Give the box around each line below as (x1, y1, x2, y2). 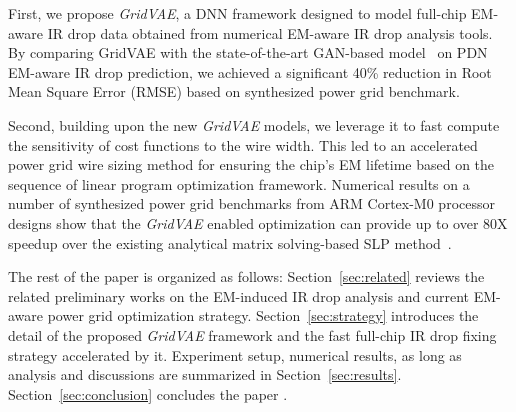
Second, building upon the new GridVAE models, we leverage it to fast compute (8, 114, 500, 135)
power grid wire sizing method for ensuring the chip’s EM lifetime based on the (8, 154, 495, 175)
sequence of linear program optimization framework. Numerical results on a (8, 173, 470, 194)
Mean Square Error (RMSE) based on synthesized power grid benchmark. (8, 81, 460, 102)
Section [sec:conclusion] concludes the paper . (8, 383, 288, 404)
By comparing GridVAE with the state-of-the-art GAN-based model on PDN (8, 42, 488, 63)
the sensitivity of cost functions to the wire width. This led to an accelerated (8, 134, 478, 155)
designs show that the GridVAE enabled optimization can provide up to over (8, 212, 479, 233)
